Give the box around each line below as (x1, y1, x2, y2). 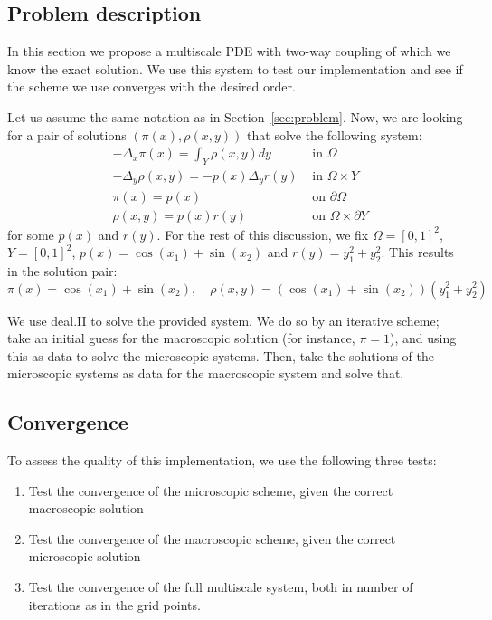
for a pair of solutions (7, 125, 127, 144)
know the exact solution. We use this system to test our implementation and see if (7, 59, 463, 78)
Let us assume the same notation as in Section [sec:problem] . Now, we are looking (7, 107, 463, 126)
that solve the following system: (247, 125, 422, 144)
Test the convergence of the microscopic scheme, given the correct (28, 481, 393, 500)
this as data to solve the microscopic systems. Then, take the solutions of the (7, 346, 434, 365)
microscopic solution (28, 547, 141, 566)
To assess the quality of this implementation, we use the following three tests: (7, 451, 437, 470)
